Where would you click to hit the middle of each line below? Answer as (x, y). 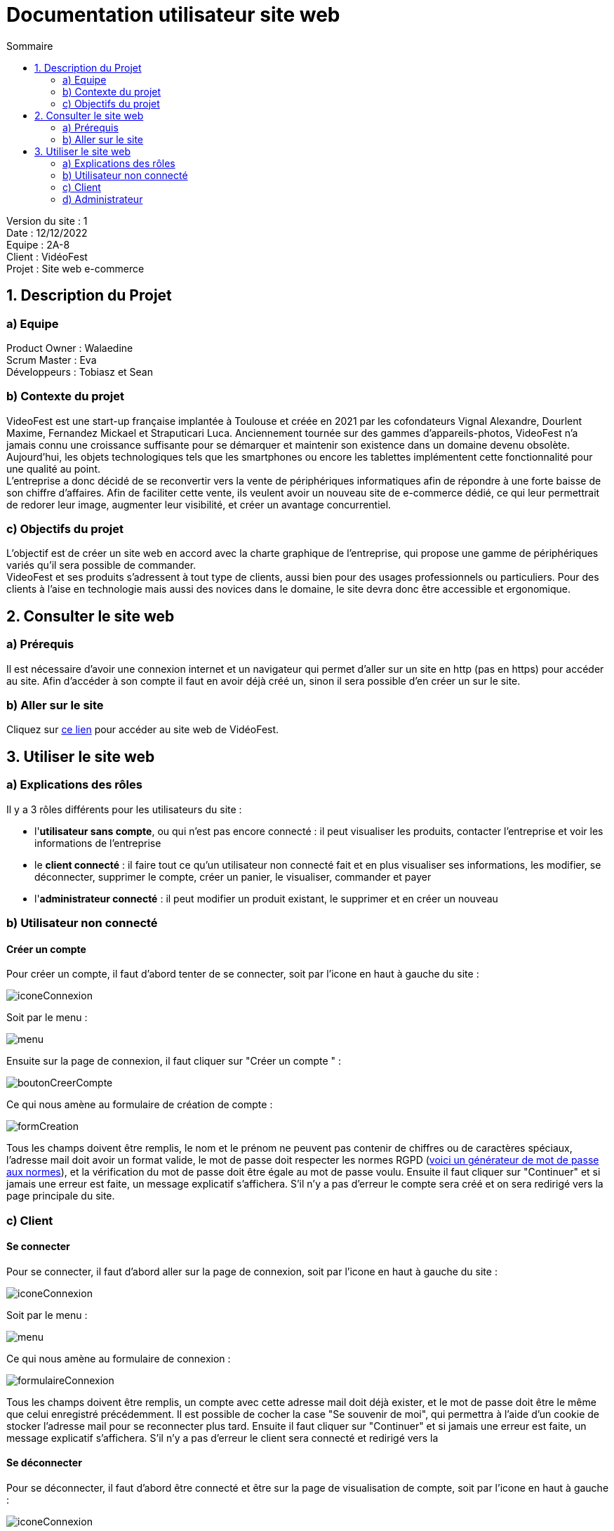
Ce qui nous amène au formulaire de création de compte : (140, 1105)
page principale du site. (61, 1196)
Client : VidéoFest (47, 256)
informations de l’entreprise (98, 843)
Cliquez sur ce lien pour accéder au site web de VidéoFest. (143, 730)
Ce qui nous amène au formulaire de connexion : (119, 1358)
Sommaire (30, 46)
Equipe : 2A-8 (38, 244)
